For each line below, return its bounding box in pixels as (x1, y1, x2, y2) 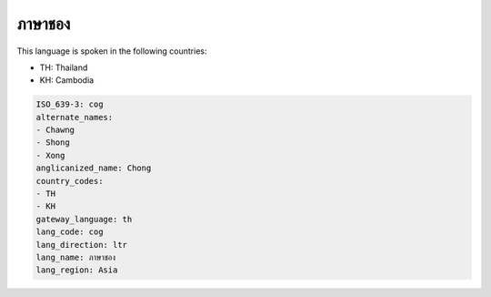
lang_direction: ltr (35, 240, 127, 250)
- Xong (35, 150, 65, 160)
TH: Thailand (39, 62, 88, 73)
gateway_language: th (35, 214, 133, 224)
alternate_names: (35, 112, 114, 122)
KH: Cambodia (39, 75, 95, 86)
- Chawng (35, 125, 75, 136)
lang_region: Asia (35, 265, 118, 275)
